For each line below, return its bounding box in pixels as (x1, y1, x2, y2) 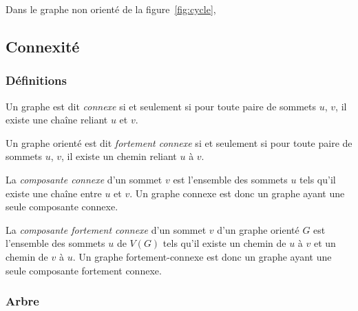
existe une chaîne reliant (6, 112, 108, 127)
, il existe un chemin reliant (61, 149, 177, 163)
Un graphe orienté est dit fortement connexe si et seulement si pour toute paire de (6, 135, 352, 150)
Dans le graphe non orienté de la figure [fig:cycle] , (6, 2, 216, 16)
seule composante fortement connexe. (6, 263, 162, 277)
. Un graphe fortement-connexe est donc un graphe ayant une (72, 249, 332, 263)
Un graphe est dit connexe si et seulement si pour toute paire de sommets (6, 99, 317, 113)
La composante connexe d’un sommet (6, 172, 162, 186)
